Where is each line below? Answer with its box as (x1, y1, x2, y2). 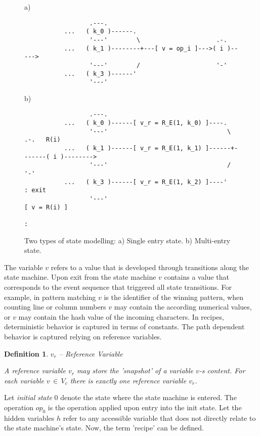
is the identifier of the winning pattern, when (104, 291, 243, 302)
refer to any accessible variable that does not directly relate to (63, 412, 256, 423)
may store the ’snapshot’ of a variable (76, 365, 194, 376)
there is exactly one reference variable (70, 375, 187, 385)
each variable (4, 375, 44, 385)
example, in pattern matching (4, 291, 96, 302)
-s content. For (199, 365, 245, 376)
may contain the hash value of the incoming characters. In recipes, (18, 311, 224, 322)
